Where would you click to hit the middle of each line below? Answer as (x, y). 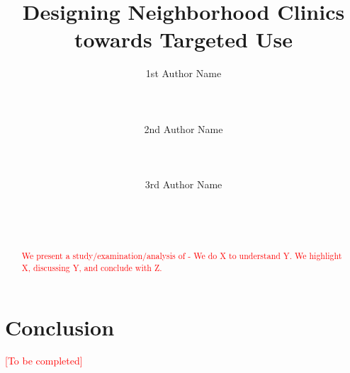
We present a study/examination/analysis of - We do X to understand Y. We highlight (182, 256)
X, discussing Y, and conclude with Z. (92, 267)
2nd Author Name (184, 128)
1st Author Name (184, 73)
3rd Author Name (184, 184)
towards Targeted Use (184, 39)
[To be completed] (44, 361)
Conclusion (60, 327)
